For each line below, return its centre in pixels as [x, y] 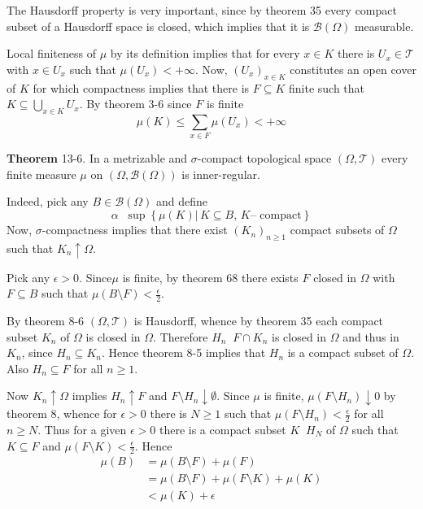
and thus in [371, 336]
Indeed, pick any [48, 201]
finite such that [327, 87]
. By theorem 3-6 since [135, 104]
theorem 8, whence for [62, 413]
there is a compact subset [222, 429]
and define [182, 201]
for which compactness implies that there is [141, 87]
